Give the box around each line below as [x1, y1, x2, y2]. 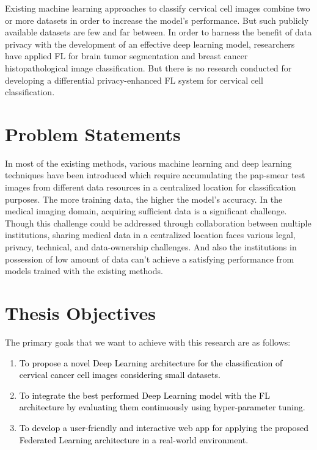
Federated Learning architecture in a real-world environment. [19, 433, 249, 446]
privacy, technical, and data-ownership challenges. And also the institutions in [5, 241, 297, 253]
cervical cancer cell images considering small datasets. [19, 368, 220, 381]
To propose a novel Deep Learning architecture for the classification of [19, 356, 283, 369]
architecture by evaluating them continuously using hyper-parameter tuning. [19, 401, 305, 413]
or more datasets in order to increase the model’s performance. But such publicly [5, 13, 309, 26]
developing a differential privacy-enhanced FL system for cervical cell [5, 73, 264, 86]
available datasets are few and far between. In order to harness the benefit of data [5, 26, 312, 38]
